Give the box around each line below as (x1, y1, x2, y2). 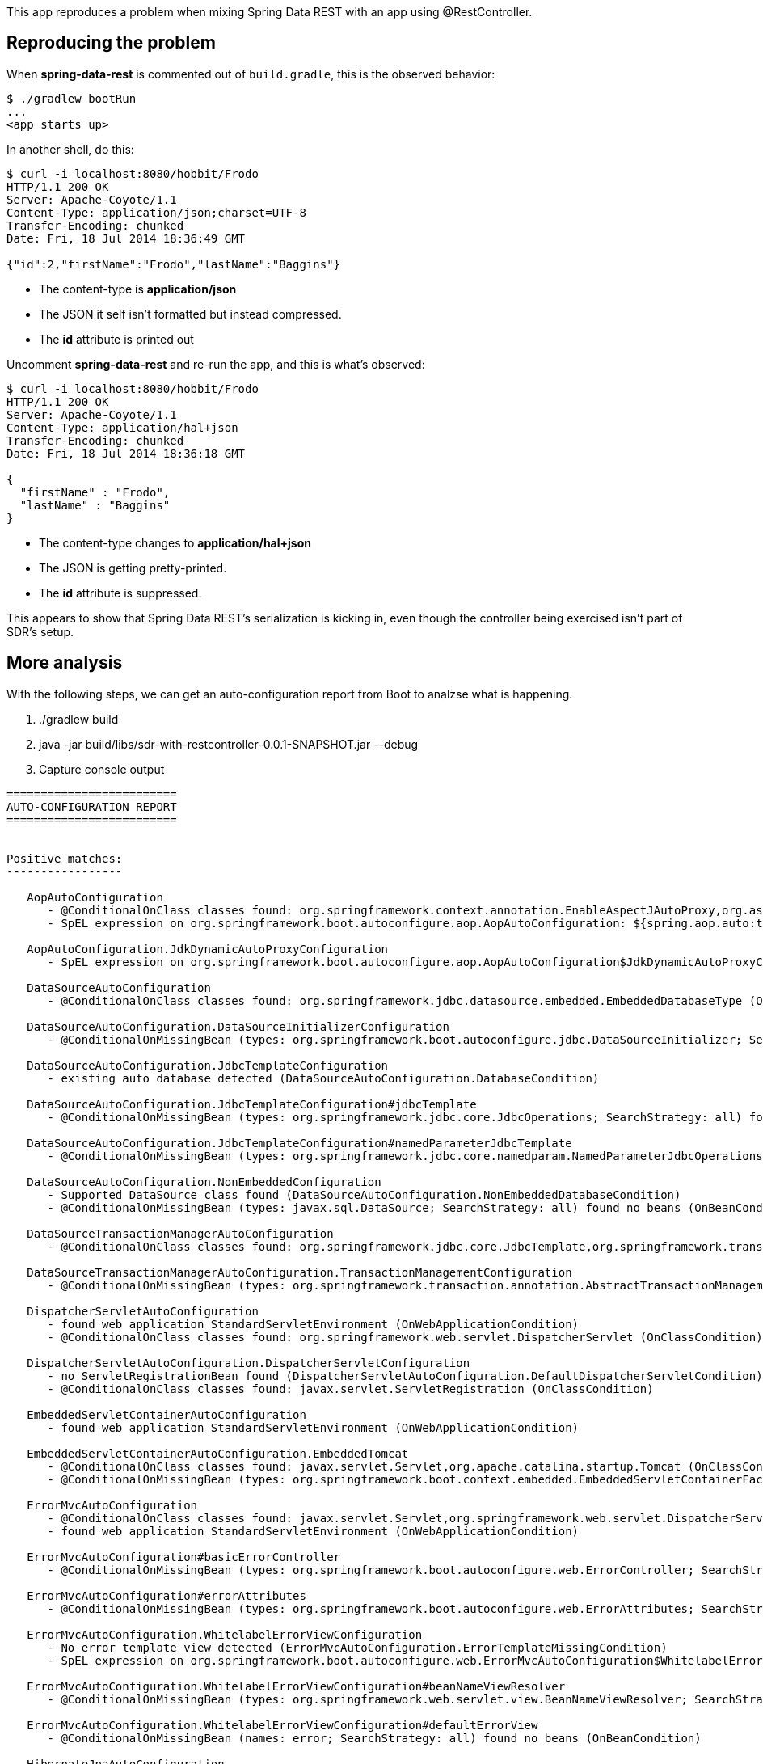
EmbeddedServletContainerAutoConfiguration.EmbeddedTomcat (27, 1446, 409, 1460)
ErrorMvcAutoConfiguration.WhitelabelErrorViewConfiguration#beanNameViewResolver (27, 1679, 566, 1693)
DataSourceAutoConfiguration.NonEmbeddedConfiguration (27, 1175, 381, 1188)
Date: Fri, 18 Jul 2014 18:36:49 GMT (6, 231, 246, 245)
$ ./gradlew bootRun (6, 91, 137, 105)
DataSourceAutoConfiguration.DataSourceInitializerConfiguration (27, 1019, 449, 1033)
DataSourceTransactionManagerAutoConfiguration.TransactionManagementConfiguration (27, 1265, 572, 1279)
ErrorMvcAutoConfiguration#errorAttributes (27, 1589, 306, 1602)
